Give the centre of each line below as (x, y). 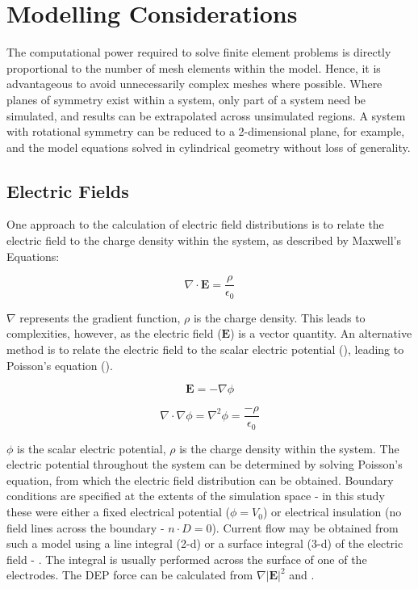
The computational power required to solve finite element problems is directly (199, 52)
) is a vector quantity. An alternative (321, 333)
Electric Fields (68, 190)
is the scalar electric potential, (92, 448)
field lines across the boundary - (86, 527)
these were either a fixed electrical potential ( (119, 512)
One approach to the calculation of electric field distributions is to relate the (195, 224)
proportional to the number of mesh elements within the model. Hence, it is (194, 67)
